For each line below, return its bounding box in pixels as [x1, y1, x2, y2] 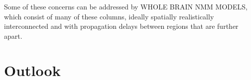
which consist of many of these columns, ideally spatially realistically [4, 11, 214, 21]
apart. [4, 30, 22, 41]
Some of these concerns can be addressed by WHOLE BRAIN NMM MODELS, [4, 1, 248, 11]
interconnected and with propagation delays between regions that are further [4, 21, 239, 31]
